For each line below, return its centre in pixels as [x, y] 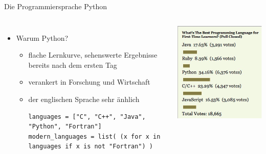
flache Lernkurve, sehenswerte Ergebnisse [93, 55]
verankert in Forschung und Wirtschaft [89, 82]
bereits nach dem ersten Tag [73, 65]
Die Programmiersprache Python [56, 6]
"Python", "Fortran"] [65, 127]
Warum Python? [42, 37]
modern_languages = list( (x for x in [94, 136]
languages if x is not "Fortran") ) [91, 147]
